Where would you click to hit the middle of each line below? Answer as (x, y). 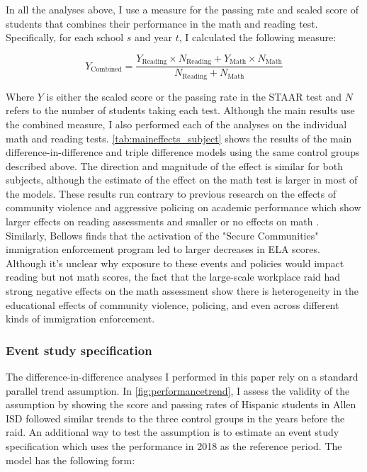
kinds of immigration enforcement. (80, 319)
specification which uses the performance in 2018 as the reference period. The (174, 446)
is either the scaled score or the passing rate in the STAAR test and (194, 96)
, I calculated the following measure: (258, 37)
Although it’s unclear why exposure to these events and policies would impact (175, 263)
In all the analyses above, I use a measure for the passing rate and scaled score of (182, 9)
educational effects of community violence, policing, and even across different (173, 304)
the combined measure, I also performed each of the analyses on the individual (176, 124)
